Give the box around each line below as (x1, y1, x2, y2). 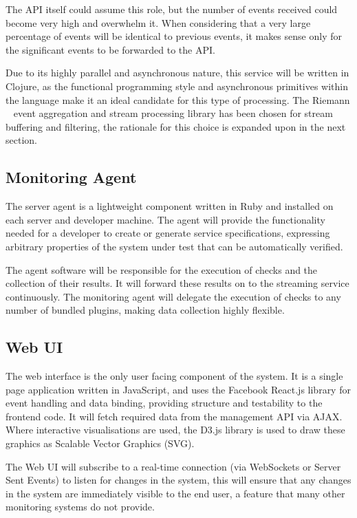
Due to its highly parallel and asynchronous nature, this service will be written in (6, 65, 349, 80)
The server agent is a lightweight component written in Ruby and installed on (6, 199, 334, 213)
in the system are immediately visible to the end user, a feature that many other (6, 486, 345, 500)
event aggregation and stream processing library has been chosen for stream (13, 106, 333, 120)
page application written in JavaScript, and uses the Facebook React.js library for (6, 382, 351, 396)
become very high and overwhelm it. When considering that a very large (6, 15, 311, 30)
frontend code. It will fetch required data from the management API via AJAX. (6, 409, 343, 423)
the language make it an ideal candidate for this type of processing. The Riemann (6, 92, 350, 107)
